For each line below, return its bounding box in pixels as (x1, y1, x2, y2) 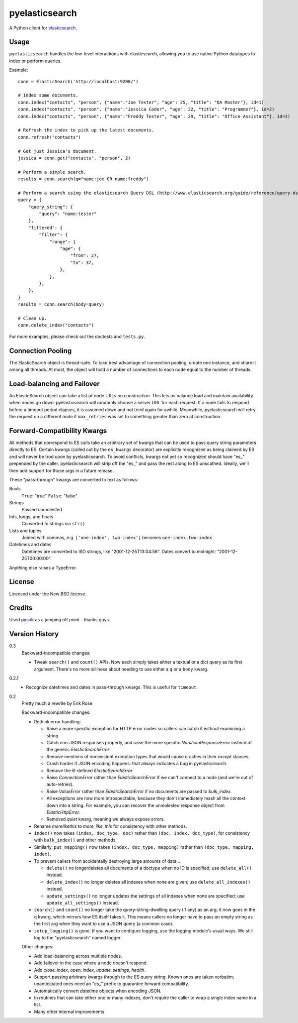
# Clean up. (18, 315, 47, 321)
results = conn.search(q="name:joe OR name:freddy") (18, 176, 149, 182)
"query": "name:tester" (39, 211, 97, 217)
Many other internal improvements (34, 1009, 104, 1015)
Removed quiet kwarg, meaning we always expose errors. (46, 816, 165, 822)
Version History (9, 630, 59, 638)
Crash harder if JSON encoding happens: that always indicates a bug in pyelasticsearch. (46, 761, 228, 767)
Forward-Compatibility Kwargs (9, 426, 107, 435)
